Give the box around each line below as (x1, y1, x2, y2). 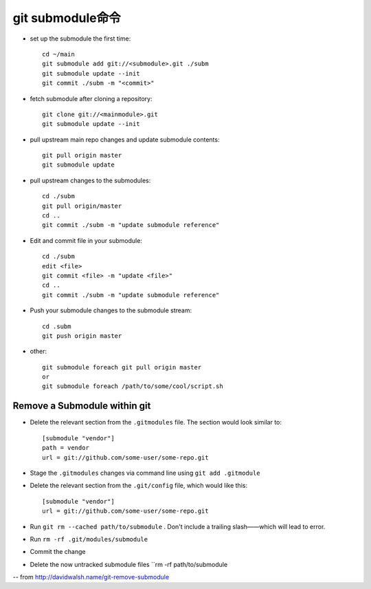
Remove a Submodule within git (12, 400, 151, 412)
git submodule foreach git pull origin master (42, 363, 202, 371)
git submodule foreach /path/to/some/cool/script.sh (42, 383, 223, 390)
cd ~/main (42, 50, 75, 58)
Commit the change (30, 548, 86, 556)
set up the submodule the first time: (30, 34, 131, 43)
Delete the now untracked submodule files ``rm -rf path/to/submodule (30, 560, 228, 568)
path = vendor (42, 444, 89, 452)
